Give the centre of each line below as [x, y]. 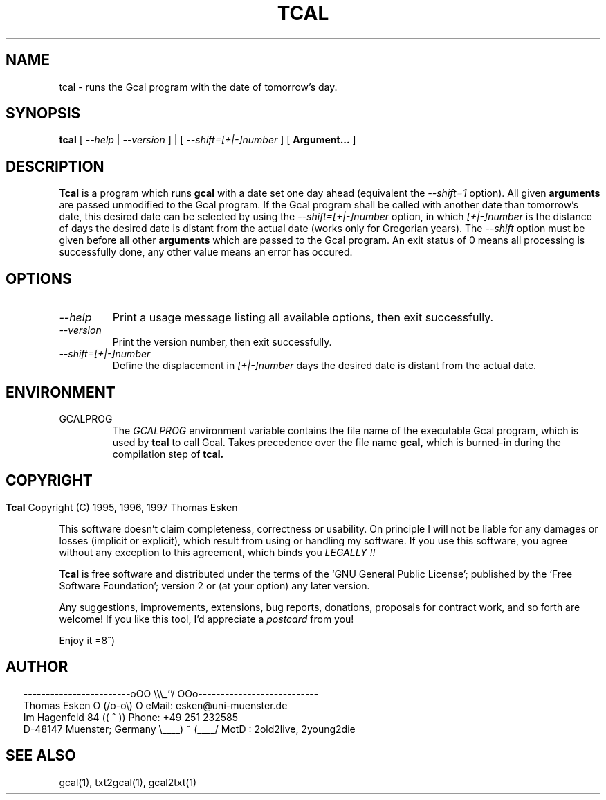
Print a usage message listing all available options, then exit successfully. [303, 318]
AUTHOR [37, 667]
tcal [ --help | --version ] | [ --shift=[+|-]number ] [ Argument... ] [208, 140]
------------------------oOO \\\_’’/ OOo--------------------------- [171, 693]
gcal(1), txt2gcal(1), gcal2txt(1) [128, 782]
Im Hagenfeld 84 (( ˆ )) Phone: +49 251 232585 [130, 717]
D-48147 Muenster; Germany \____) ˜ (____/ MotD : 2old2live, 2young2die [189, 729]
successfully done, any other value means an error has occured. [206, 252]
